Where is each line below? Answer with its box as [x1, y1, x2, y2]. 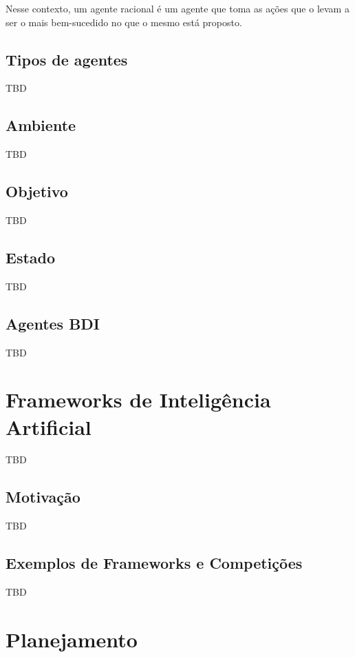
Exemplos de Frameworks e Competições [6, 552, 303, 574]
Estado [6, 246, 56, 267]
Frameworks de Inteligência [6, 385, 271, 414]
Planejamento [6, 625, 138, 653]
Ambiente [6, 114, 76, 136]
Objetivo [6, 181, 68, 202]
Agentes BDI [6, 312, 100, 334]
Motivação [6, 486, 80, 507]
